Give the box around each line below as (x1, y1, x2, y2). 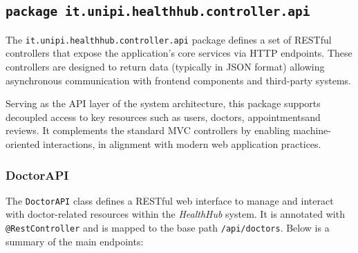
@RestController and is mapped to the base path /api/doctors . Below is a (6, 221, 330, 235)
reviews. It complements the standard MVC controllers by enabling (6, 123, 290, 138)
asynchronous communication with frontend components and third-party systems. (6, 73, 351, 87)
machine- (293, 123, 331, 138)
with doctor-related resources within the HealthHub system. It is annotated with (6, 207, 345, 221)
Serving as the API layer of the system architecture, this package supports (6, 96, 321, 111)
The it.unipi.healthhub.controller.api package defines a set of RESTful (6, 32, 332, 46)
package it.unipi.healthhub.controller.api (6, 4, 310, 19)
